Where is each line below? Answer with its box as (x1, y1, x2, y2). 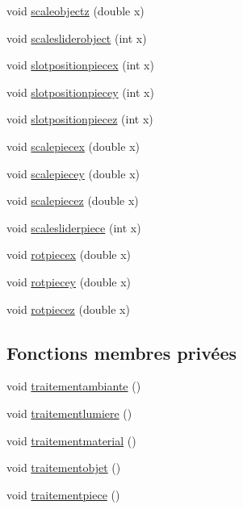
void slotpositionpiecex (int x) (6, 56, 154, 73)
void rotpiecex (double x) (6, 246, 132, 263)
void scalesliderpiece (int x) (6, 219, 141, 236)
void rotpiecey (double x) (6, 273, 132, 290)
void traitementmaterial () (6, 432, 136, 449)
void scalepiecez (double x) (6, 192, 139, 209)
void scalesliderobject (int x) (6, 29, 147, 46)
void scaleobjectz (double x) (6, 2, 145, 19)
